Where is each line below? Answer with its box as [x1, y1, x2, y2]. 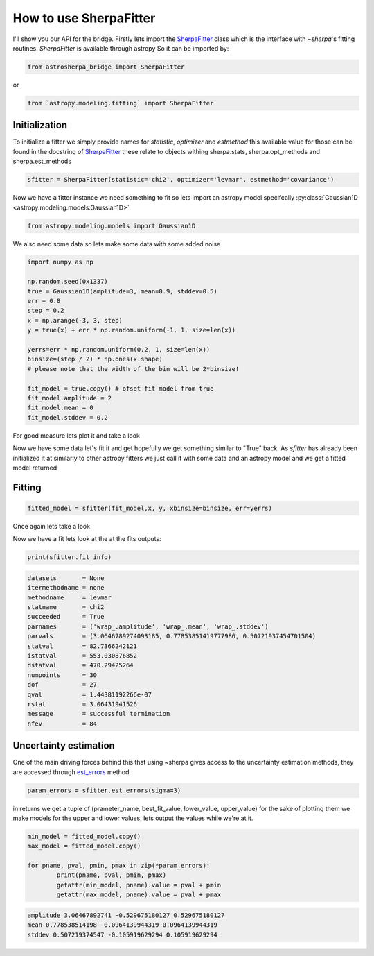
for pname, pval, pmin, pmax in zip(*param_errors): [27, 862, 211, 870]
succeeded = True [27, 613, 105, 621]
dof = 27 [27, 681, 97, 689]
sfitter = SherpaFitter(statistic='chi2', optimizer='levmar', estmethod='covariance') [27, 176, 335, 184]
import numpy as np [27, 258, 93, 266]
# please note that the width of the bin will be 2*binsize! [27, 365, 240, 373]
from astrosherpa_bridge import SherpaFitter [27, 62, 185, 71]
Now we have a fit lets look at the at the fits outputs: [12, 535, 162, 543]
